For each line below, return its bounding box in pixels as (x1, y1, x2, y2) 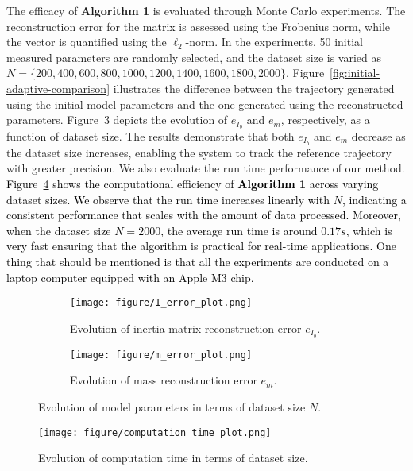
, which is (345, 222, 392, 238)
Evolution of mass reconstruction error (70, 372, 257, 388)
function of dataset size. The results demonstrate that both (6, 128, 295, 145)
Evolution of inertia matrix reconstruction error (70, 319, 302, 336)
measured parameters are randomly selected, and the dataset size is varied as (6, 48, 382, 65)
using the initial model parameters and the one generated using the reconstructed (6, 95, 403, 112)
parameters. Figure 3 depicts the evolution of (6, 111, 228, 128)
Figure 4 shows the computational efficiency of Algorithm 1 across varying (6, 176, 379, 192)
